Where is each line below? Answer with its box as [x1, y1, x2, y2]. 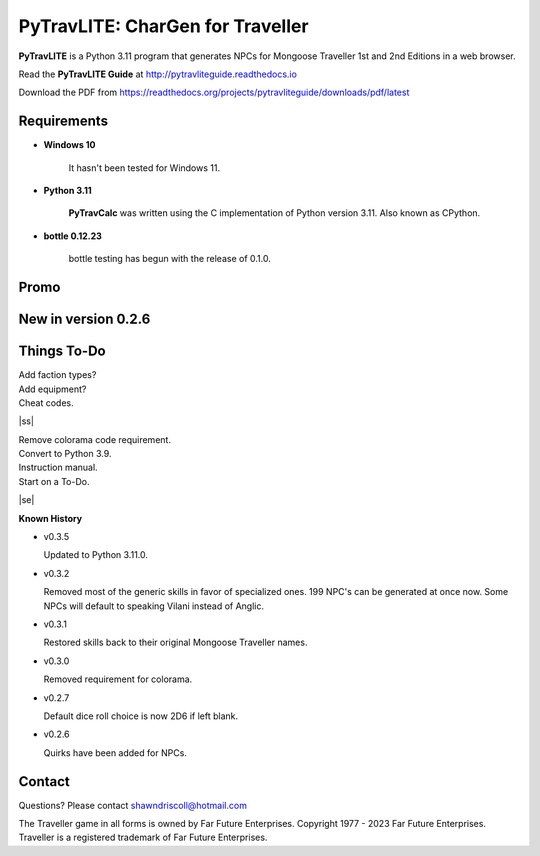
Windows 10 [43, 139, 96, 151]
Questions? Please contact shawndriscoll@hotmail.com [18, 799, 247, 811]
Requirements [18, 113, 109, 130]
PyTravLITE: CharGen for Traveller [18, 15, 309, 37]
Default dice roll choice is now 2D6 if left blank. [43, 710, 239, 722]
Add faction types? [18, 369, 97, 381]
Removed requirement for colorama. [43, 673, 193, 685]
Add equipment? [18, 383, 87, 395]
